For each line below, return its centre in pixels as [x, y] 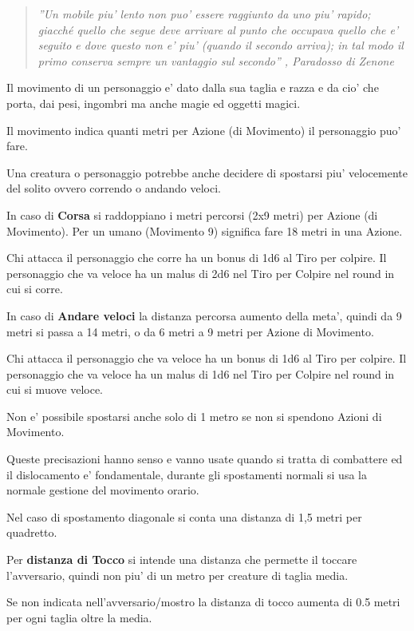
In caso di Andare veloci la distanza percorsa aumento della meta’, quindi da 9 [204, 315]
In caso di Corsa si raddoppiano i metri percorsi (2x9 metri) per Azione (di [192, 214]
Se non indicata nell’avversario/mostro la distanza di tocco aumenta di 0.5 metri [203, 602]
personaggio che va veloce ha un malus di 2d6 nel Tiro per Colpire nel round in [201, 273]
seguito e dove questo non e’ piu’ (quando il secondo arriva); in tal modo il [221, 45]
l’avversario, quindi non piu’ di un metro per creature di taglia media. [177, 575]
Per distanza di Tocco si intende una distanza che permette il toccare [182, 560]
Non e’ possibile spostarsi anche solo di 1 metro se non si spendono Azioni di [194, 416]
